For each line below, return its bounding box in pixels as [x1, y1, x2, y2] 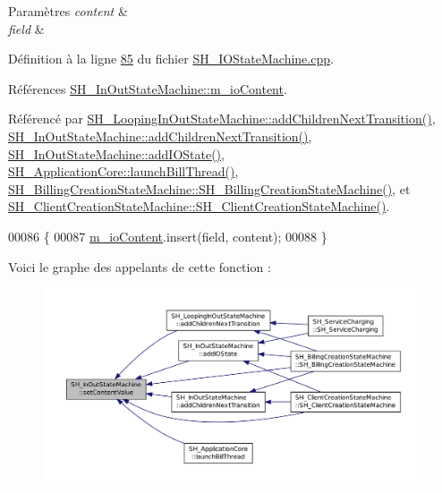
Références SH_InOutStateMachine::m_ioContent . [8, 79, 287, 98]
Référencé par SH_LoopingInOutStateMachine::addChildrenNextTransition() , [8, 109, 436, 128]
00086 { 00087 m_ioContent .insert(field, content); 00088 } [8, 226, 327, 245]
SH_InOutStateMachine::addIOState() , [8, 144, 225, 163]
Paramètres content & [8, 2, 128, 20]
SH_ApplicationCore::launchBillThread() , [8, 162, 239, 181]
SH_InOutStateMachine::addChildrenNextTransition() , [8, 126, 312, 145]
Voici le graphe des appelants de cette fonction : [8, 257, 271, 276]
